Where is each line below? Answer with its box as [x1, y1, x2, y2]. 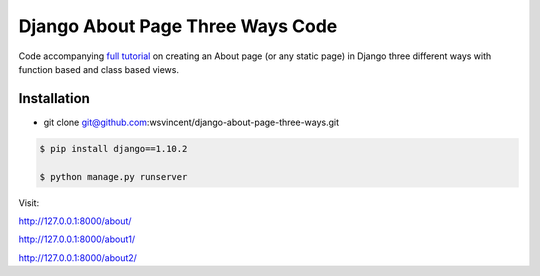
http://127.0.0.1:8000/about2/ [18, 251, 137, 264]
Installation [18, 90, 90, 107]
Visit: [18, 196, 40, 209]
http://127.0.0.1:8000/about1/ [18, 233, 136, 245]
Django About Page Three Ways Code [18, 15, 338, 37]
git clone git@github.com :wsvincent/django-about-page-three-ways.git [43, 116, 340, 128]
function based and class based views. [18, 63, 180, 75]
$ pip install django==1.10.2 [39, 143, 188, 154]
